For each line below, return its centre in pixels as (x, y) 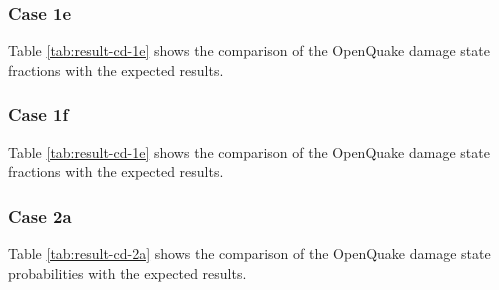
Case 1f (38, 114)
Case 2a (40, 215)
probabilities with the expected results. (127, 272)
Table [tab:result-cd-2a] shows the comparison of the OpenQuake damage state (249, 253)
